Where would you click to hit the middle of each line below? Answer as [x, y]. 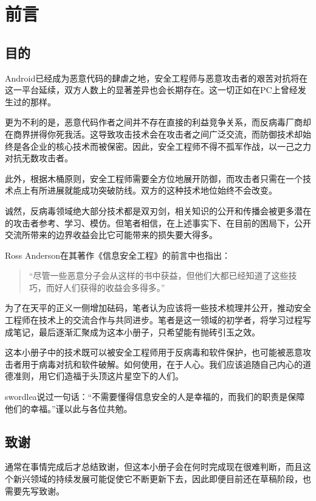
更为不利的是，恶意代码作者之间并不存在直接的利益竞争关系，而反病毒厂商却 [158, 122]
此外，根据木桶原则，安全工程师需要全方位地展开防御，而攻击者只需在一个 [154, 178]
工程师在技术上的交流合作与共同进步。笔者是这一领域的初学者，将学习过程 [154, 320]
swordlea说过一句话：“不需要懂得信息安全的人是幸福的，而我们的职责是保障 [155, 397]
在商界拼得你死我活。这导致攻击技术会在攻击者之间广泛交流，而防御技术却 [154, 134]
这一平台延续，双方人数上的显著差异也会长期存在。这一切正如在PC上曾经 [151, 90]
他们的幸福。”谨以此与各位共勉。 [69, 408]
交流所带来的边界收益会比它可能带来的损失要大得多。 [111, 235]
